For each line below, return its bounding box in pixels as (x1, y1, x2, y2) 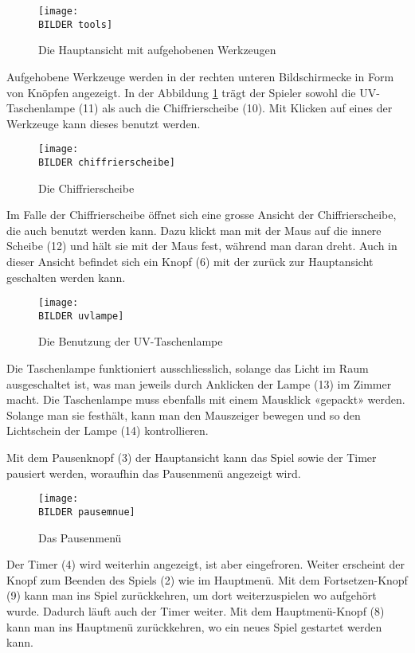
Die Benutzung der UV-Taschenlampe (38, 333, 223, 350)
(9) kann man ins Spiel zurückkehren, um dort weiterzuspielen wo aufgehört (6, 587, 377, 604)
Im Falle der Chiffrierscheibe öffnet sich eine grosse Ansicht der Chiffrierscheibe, (6, 206, 397, 223)
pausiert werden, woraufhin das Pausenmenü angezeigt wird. (6, 464, 301, 481)
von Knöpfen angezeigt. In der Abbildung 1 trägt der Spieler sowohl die (6, 84, 356, 100)
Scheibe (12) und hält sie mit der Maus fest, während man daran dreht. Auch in (6, 237, 397, 254)
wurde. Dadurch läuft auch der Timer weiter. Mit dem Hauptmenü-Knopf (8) (6, 602, 385, 619)
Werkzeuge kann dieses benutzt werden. (6, 115, 201, 131)
